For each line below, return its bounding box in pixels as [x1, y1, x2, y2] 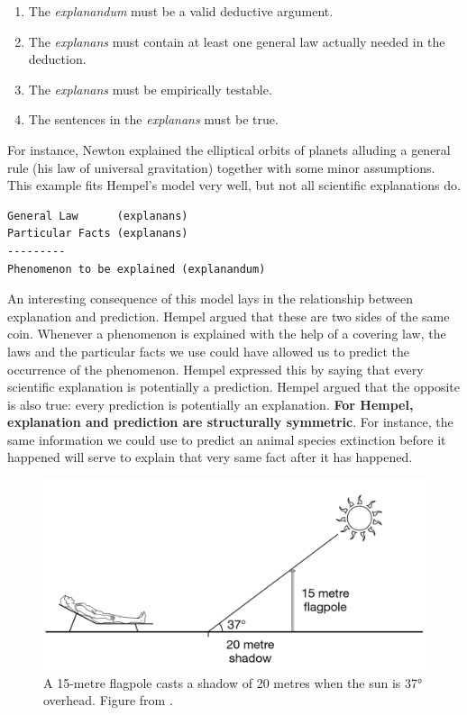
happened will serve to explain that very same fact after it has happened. [7, 448, 413, 466]
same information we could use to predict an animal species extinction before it [7, 430, 446, 448]
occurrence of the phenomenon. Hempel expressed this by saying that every [7, 359, 424, 378]
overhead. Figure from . [43, 691, 173, 710]
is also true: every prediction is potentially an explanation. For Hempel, [7, 394, 414, 413]
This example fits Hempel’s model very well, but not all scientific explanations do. [7, 176, 461, 195]
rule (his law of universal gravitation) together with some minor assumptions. [7, 158, 435, 176]
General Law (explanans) [7, 209, 188, 222]
